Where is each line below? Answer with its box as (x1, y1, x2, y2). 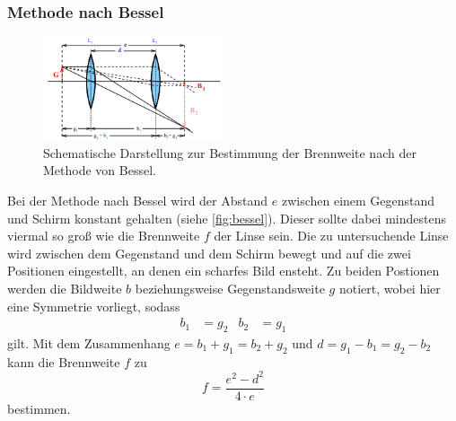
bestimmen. (7, 399, 71, 417)
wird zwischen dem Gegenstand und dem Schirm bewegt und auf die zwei (7, 243, 411, 262)
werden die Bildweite (7, 278, 122, 297)
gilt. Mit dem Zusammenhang (7, 334, 171, 352)
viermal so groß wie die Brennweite (7, 226, 200, 245)
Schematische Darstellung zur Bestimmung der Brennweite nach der (43, 143, 417, 162)
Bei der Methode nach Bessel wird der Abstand (7, 191, 268, 210)
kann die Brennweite (7, 352, 120, 371)
